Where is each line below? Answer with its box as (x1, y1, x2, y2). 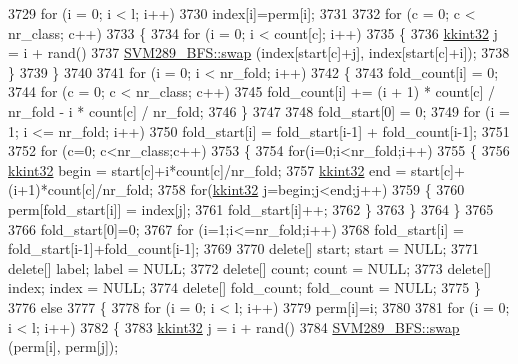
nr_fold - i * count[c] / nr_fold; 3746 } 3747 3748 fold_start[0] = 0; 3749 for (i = (8, 100, 510, 121)
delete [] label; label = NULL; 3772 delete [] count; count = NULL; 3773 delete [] (8, 257, 492, 278)
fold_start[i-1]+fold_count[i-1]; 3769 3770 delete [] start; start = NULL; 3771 (8, 238, 479, 259)
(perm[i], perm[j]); (8, 336, 119, 357)
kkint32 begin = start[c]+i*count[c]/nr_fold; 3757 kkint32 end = (8, 159, 407, 180)
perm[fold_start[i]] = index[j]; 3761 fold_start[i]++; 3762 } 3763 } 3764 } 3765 (8, 198, 494, 219)
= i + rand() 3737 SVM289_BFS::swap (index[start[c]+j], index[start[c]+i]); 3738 (8, 42, 510, 63)
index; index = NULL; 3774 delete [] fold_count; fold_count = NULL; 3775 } (8, 277, 481, 298)
